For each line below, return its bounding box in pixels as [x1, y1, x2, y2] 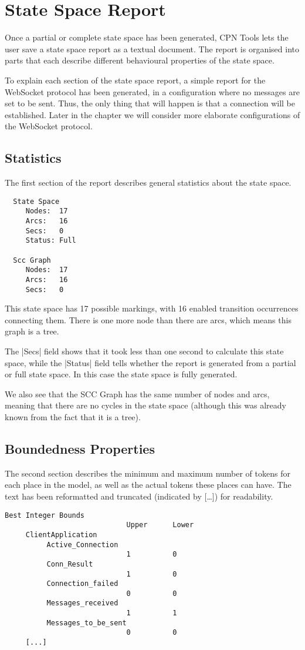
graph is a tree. [5, 325, 59, 337]
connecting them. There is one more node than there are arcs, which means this [5, 313, 292, 326]
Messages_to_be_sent [46, 618, 127, 627]
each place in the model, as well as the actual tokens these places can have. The [5, 478, 292, 491]
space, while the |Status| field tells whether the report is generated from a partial [5, 356, 296, 368]
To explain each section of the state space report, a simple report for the [5, 73, 266, 86]
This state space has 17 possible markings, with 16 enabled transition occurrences [5, 302, 299, 314]
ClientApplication [25, 530, 97, 539]
